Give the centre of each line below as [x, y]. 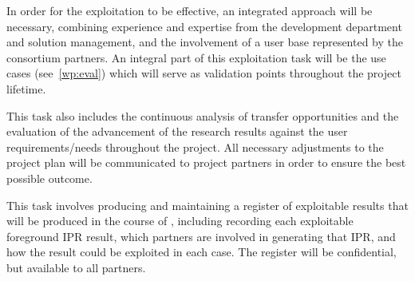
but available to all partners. [76, 267]
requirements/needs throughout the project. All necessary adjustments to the [195, 146]
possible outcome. [49, 178]
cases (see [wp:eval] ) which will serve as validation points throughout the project [204, 73]
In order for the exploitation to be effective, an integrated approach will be [190, 10]
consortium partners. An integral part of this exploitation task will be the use [196, 57]
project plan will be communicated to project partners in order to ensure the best [206, 162]
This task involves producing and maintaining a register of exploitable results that [207, 205]
